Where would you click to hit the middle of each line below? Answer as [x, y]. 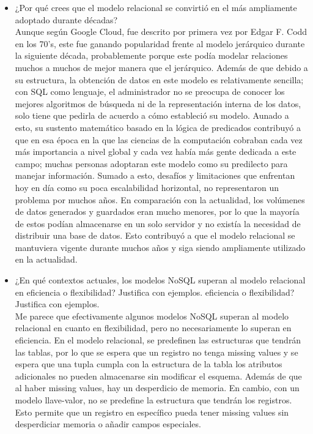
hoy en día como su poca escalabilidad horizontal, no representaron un [147, 187]
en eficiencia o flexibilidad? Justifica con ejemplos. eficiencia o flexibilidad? [155, 292]
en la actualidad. [46, 259]
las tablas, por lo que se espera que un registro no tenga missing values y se [156, 352]
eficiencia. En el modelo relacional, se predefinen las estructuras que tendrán [158, 340]
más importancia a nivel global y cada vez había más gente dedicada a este [156, 152]
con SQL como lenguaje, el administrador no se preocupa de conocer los [150, 92]
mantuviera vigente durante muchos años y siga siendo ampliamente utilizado [160, 247]
